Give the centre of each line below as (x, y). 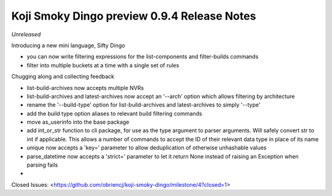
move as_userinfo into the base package (78, 122)
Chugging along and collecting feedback (63, 77)
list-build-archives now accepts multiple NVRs (85, 88)
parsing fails (42, 165)
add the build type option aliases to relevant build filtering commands (114, 113)
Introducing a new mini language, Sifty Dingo (68, 45)
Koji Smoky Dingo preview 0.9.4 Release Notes (134, 16)
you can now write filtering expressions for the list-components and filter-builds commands (143, 57)
